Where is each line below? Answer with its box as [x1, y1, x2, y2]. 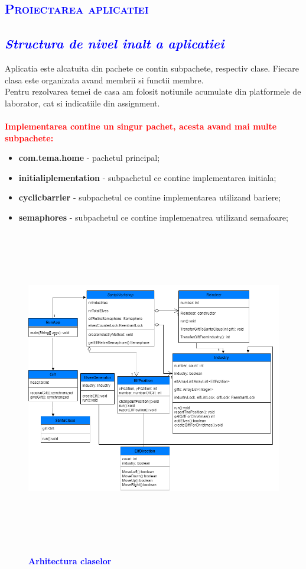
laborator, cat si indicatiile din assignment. [5, 96, 160, 109]
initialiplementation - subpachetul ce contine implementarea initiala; [18, 171, 276, 183]
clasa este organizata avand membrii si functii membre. [5, 73, 204, 86]
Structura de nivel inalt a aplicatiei [5, 34, 224, 53]
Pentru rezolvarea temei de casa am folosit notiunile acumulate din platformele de [5, 85, 301, 98]
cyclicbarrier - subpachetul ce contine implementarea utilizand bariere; [18, 191, 281, 203]
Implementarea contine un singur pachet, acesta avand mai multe [5, 119, 277, 132]
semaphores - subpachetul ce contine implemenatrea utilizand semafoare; [18, 211, 288, 223]
